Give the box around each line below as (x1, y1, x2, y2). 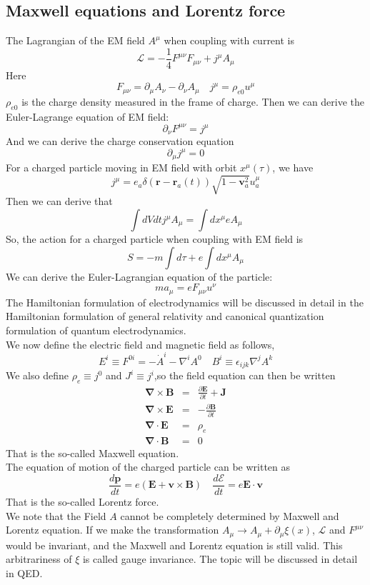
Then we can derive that (6, 194, 113, 209)
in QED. (6, 565, 43, 580)
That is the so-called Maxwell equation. (6, 445, 179, 460)
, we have (272, 160, 314, 175)
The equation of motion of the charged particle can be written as (6, 459, 291, 474)
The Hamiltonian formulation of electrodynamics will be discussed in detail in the (6, 294, 364, 309)
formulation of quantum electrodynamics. (6, 322, 186, 337)
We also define (6, 368, 69, 383)
